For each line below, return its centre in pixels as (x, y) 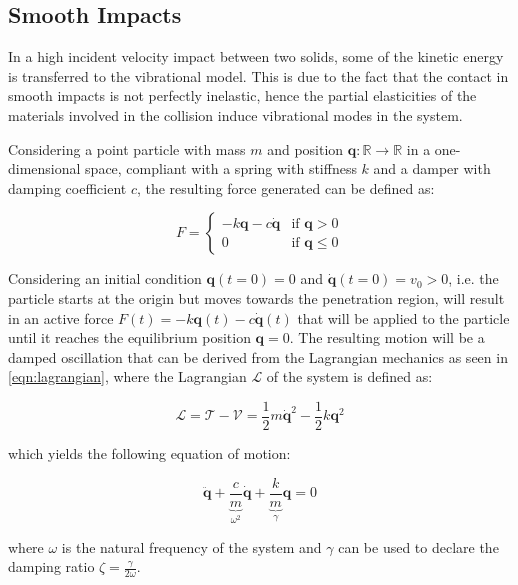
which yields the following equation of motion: (149, 452)
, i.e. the (473, 278)
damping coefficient (67, 187)
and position (305, 148)
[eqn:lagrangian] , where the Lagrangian (127, 376)
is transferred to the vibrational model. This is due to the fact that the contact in (258, 75)
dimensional (44, 168)
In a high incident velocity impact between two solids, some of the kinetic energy (256, 56)
